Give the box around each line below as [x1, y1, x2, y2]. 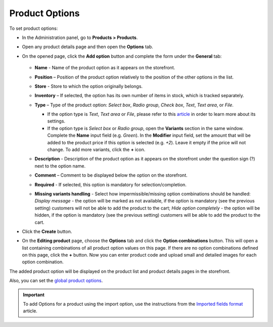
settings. [47, 118, 66, 124]
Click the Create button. [22, 228, 72, 234]
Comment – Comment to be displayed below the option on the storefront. [34, 172, 188, 178]
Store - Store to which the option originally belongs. [34, 83, 143, 89]
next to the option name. [34, 162, 86, 169]
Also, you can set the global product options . [9, 277, 103, 283]
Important [23, 292, 45, 298]
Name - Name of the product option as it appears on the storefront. [34, 65, 175, 71]
